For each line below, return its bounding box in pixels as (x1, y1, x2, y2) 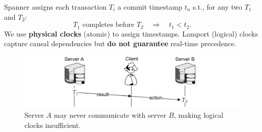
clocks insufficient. (24, 119, 81, 130)
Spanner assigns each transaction (4, 2, 107, 12)
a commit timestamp (118, 2, 182, 12)
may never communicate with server (54, 110, 166, 120)
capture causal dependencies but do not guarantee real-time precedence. (4, 38, 237, 49)
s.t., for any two (193, 2, 242, 12)
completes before (82, 21, 134, 29)
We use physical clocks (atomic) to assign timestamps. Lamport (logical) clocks (4, 28, 258, 39)
